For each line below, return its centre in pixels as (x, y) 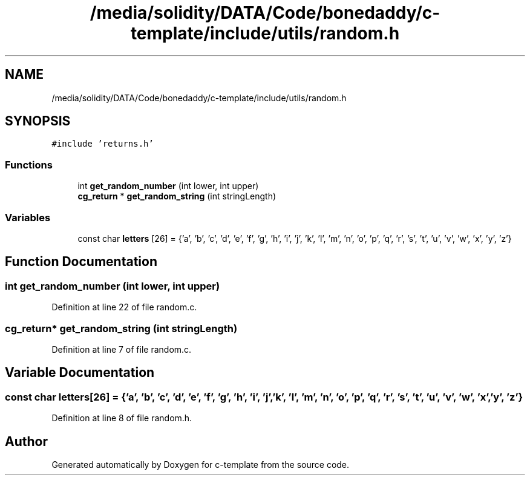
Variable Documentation (80, 373)
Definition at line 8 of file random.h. (122, 418)
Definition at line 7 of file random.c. (122, 349)
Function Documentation (81, 262)
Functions (29, 165)
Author (26, 441)
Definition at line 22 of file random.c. (124, 307)
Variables (28, 217)
